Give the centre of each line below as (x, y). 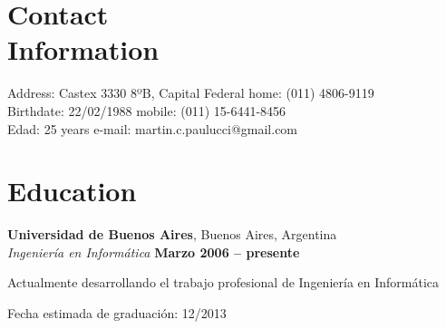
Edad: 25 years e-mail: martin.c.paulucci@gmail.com (153, 128)
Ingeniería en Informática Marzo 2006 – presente (154, 252)
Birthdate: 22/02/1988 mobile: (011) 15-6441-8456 (147, 110)
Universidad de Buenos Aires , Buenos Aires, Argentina (172, 234)
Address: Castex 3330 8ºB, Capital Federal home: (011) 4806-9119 (191, 93)
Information (83, 49)
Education (72, 191)
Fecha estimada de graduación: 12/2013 (117, 313)
